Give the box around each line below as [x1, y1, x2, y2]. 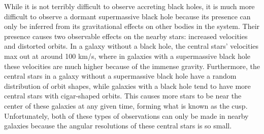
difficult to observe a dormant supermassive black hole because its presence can [4, 11, 251, 21]
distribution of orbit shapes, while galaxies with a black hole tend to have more [4, 80, 251, 91]
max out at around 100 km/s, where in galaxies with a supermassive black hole [4, 50, 251, 61]
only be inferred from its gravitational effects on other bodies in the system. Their [4, 21, 260, 31]
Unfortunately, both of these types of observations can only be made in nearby [4, 110, 249, 121]
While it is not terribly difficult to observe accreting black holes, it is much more [4, 1, 255, 11]
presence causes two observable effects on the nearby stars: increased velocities [4, 30, 248, 41]
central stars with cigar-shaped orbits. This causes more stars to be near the [4, 90, 242, 101]
